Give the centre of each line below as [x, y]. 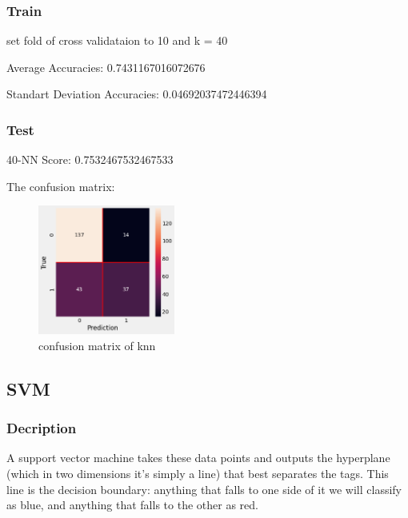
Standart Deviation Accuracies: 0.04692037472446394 [137, 94]
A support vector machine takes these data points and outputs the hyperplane [198, 458]
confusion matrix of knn [97, 345]
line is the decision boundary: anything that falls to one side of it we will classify [204, 489]
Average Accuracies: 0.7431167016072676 [106, 67]
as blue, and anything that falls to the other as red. [132, 505]
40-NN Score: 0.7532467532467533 [90, 159]
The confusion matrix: [61, 186]
